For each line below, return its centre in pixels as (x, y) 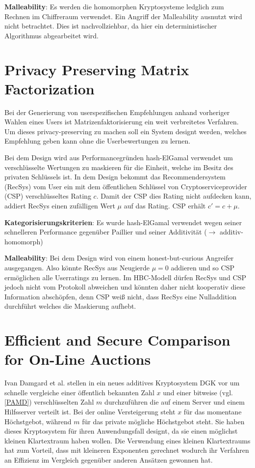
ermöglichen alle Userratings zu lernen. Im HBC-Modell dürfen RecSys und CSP (125, 277)
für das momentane (213, 412)
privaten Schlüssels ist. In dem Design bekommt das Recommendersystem (115, 177)
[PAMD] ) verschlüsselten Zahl (49, 402)
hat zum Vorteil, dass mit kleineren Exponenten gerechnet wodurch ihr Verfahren (127, 450)
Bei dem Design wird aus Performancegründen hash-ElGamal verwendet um (119, 158)
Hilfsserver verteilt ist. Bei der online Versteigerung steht (90, 412)
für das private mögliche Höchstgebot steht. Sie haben (163, 421)
